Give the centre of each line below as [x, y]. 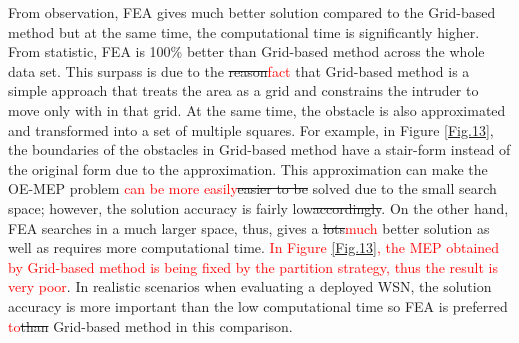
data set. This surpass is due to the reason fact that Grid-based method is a [239, 70]
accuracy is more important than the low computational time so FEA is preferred [258, 305]
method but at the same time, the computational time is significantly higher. [244, 31]
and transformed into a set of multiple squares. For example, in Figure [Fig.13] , [251, 129]
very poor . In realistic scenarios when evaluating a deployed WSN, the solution [250, 286]
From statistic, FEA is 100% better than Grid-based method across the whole [246, 51]
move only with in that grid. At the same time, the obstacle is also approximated [257, 109]
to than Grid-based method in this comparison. [150, 325]
